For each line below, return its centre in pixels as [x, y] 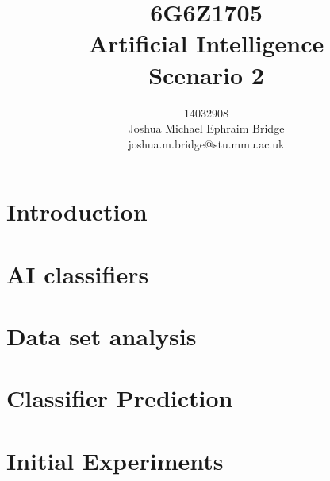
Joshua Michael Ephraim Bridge [206, 128]
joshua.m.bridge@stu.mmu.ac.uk [206, 143]
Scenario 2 [206, 74]
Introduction [77, 212]
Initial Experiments [115, 460]
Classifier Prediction [120, 398]
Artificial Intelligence [206, 43]
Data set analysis [102, 336]
